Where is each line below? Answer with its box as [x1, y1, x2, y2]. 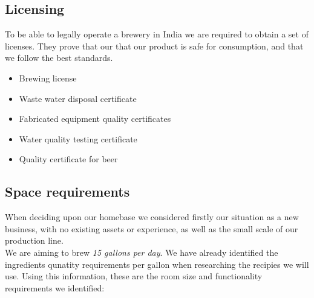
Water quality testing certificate [19, 132, 137, 145]
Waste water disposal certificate [19, 92, 137, 104]
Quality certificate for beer [19, 153, 118, 165]
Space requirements [5, 182, 130, 201]
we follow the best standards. [5, 51, 113, 64]
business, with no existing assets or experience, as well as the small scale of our [5, 222, 298, 235]
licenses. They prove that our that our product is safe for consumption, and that [5, 39, 304, 52]
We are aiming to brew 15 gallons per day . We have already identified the [5, 246, 278, 258]
